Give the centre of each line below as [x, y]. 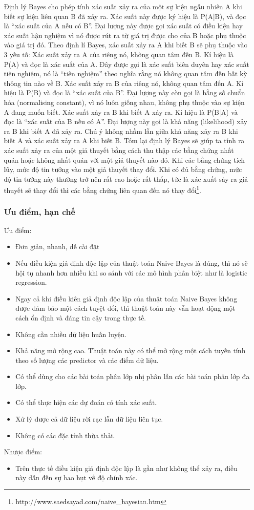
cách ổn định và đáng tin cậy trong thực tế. [81, 317]
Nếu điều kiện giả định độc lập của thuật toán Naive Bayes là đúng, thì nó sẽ [131, 263]
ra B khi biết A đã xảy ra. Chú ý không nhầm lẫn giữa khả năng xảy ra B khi [121, 131]
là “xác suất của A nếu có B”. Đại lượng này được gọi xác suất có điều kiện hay [123, 26]
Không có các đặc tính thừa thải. [65, 435]
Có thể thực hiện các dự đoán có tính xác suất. [86, 402]
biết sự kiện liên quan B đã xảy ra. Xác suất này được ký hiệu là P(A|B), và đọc [125, 16]
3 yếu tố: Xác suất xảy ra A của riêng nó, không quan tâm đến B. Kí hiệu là [119, 54]
